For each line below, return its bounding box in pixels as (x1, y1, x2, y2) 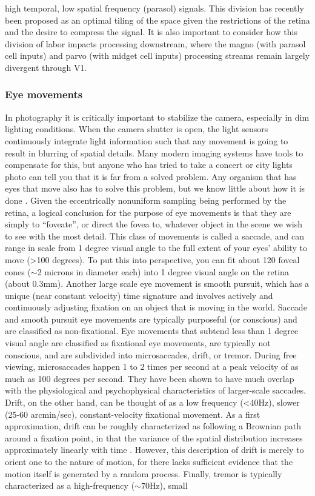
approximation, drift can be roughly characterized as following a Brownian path (5, 420, 302, 432)
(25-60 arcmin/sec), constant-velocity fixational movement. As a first (5, 407, 260, 420)
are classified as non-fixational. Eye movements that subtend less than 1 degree (5, 324, 299, 337)
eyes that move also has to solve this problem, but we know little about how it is (5, 182, 305, 195)
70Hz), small (141, 479, 188, 492)
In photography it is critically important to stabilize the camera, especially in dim (5, 110, 310, 123)
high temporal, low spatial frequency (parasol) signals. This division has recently (5, 2, 304, 14)
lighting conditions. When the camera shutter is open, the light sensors (5, 122, 268, 135)
